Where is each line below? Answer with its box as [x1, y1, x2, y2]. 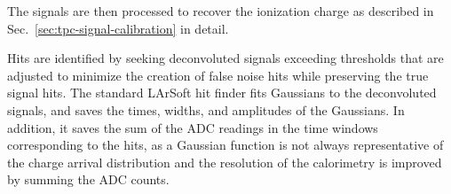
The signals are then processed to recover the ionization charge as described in [7, 2, 434, 19]
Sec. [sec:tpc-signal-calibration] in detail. [7, 19, 229, 37]
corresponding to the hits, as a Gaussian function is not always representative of [7, 136, 444, 154]
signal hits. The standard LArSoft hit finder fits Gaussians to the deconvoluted [7, 83, 437, 102]
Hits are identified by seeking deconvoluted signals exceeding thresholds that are [7, 49, 444, 67]
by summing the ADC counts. [7, 170, 170, 189]
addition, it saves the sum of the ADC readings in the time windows [7, 118, 378, 136]
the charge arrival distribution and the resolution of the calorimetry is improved [7, 152, 442, 171]
